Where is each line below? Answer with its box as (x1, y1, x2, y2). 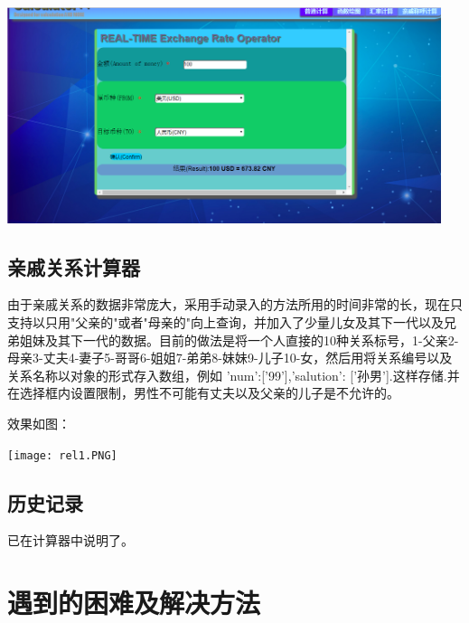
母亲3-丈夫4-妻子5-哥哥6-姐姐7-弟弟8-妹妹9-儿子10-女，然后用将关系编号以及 (7, 348, 453, 367)
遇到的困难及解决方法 (7, 584, 261, 621)
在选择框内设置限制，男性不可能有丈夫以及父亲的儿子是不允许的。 (7, 383, 399, 402)
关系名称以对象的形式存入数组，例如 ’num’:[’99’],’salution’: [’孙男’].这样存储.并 (7, 365, 460, 384)
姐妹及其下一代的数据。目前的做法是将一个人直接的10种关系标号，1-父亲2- (19, 330, 459, 349)
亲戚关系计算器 (7, 252, 140, 280)
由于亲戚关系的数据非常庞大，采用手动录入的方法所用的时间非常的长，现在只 (7, 295, 463, 314)
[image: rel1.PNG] (7, 448, 117, 462)
